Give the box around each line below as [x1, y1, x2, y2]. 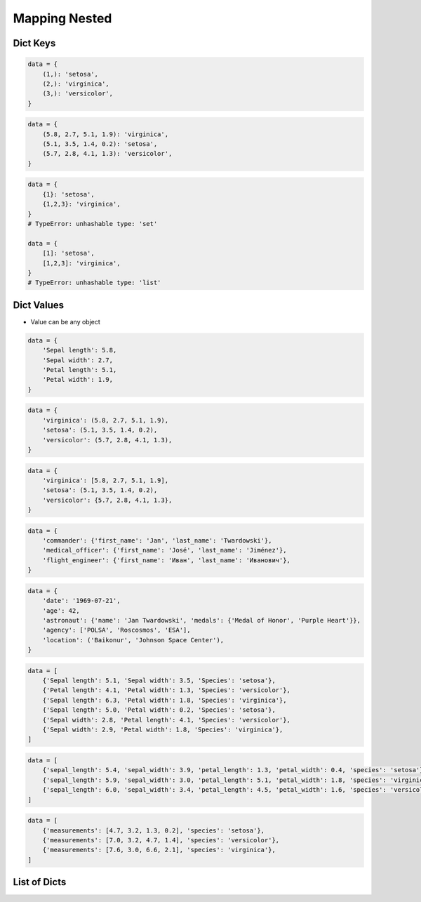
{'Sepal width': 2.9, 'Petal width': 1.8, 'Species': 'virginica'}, [42, 726, 283, 734]
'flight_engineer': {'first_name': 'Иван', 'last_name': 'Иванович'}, [42, 556, 291, 564]
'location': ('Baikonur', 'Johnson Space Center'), [42, 636, 225, 644]
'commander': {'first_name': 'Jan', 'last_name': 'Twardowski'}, [42, 537, 272, 545]
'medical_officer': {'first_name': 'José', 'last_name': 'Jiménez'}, [42, 546, 287, 555]
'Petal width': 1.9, [42, 376, 114, 384]
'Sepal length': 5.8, [42, 346, 117, 354]
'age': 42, [42, 606, 80, 614]
